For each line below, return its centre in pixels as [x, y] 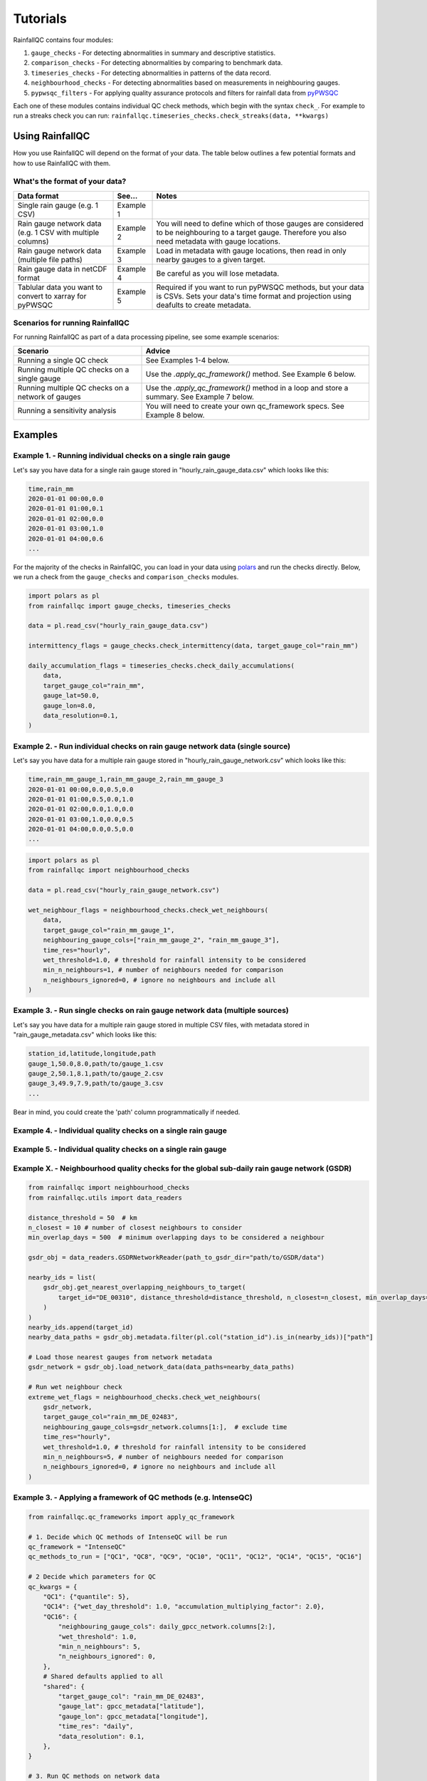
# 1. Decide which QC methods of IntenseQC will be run [128, 1537]
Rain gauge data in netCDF [62, 269]
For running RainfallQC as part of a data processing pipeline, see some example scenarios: [146, 337]
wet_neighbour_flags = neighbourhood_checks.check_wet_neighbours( [148, 910]
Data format [38, 196]
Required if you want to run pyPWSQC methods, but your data [260, 287]
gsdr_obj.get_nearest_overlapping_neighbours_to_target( [144, 1287]
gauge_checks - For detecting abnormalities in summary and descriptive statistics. [153, 53]
